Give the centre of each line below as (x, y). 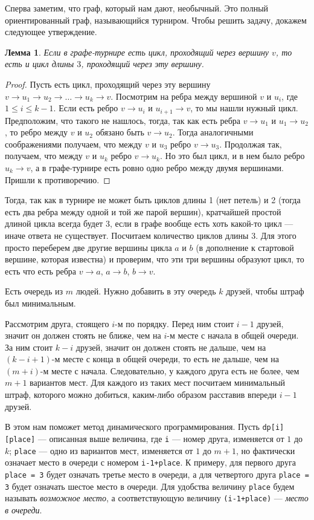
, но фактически (266, 450)
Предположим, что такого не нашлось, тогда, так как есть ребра (123, 120)
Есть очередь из (34, 291)
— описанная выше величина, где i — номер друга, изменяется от (161, 438)
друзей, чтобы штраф (265, 291)
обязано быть (120, 132)
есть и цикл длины (40, 64)
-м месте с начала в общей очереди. (233, 335)
